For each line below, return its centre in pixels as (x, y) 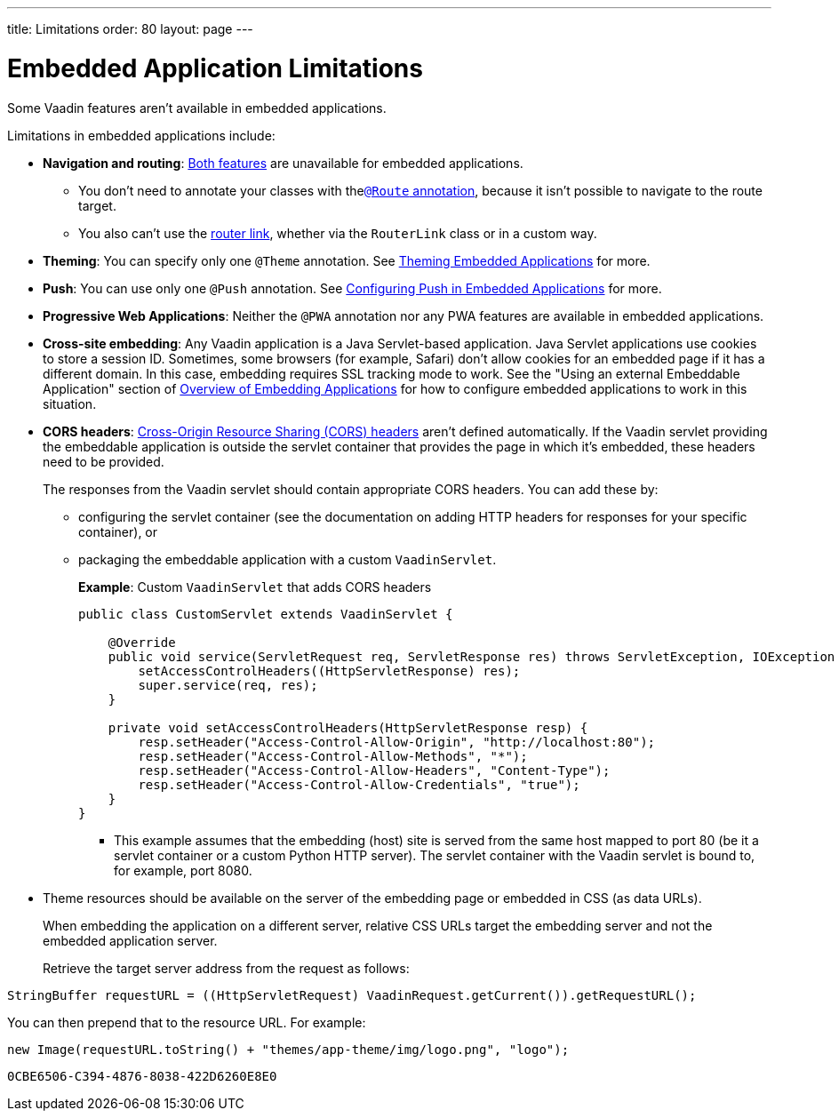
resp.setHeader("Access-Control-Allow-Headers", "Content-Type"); (374, 770)
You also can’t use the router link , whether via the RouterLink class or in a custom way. (338, 233)
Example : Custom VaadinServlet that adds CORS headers (255, 587)
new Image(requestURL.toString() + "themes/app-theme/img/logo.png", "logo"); (288, 1049)
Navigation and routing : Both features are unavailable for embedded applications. (283, 163)
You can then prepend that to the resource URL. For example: (187, 1022)
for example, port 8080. (183, 870)
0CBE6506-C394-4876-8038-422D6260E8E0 (142, 1076)
